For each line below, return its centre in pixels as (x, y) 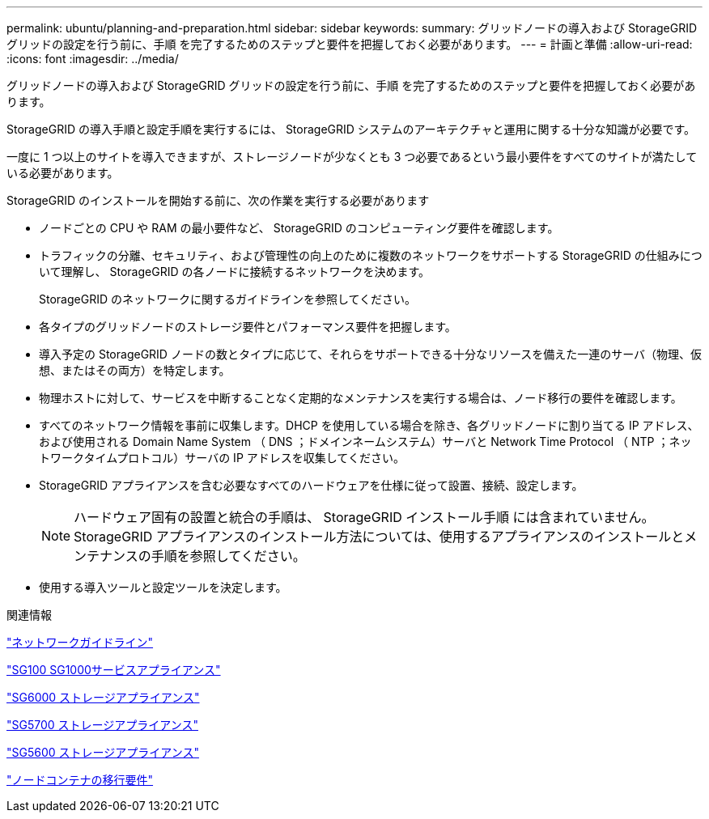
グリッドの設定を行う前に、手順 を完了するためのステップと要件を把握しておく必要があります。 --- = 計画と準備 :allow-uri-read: (350, 44)
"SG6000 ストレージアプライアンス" (103, 697)
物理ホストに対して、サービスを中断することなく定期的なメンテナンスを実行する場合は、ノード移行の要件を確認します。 (361, 398)
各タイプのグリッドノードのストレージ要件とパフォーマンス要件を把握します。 (248, 327)
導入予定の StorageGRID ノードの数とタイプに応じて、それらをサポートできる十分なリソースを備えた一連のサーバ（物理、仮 (371, 354)
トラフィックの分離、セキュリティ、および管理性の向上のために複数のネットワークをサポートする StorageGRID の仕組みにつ (371, 255)
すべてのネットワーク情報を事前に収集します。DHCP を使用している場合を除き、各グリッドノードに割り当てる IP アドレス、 (369, 425)
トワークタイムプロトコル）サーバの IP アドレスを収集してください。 (222, 458)
